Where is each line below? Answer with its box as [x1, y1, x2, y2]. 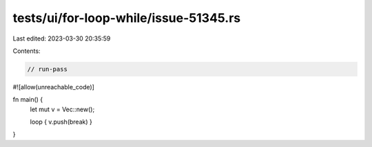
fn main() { [12, 95, 43, 104]
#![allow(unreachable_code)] [12, 82, 94, 91]
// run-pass [27, 65, 68, 73]
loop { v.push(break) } [30, 117, 92, 126]
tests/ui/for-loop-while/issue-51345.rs [12, 10, 241, 25]
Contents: [12, 47, 41, 55]
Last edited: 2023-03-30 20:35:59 [12, 34, 111, 43]
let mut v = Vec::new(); [30, 105, 95, 113]
